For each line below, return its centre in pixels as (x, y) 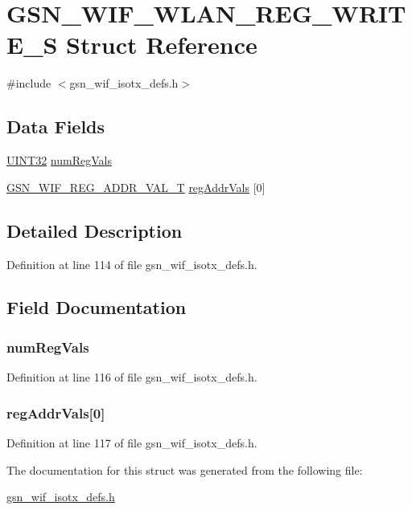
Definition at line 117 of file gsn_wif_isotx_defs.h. (132, 442)
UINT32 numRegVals (59, 160)
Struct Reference (162, 45)
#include (29, 83)
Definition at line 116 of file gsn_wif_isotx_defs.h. (132, 377)
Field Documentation (97, 307)
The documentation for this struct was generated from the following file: (185, 469)
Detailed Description (95, 230)
